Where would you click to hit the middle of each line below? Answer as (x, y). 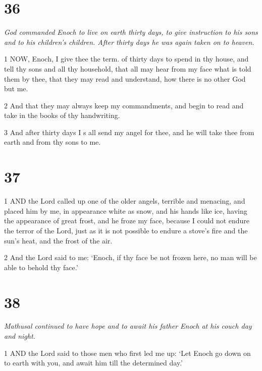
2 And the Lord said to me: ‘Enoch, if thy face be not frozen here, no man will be (130, 257)
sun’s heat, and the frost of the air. (58, 240)
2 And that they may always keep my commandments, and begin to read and (124, 105)
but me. (16, 88)
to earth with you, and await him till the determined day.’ (93, 363)
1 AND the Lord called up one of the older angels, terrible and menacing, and (125, 201)
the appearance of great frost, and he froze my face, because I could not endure (127, 221)
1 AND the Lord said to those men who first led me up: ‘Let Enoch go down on (127, 353)
